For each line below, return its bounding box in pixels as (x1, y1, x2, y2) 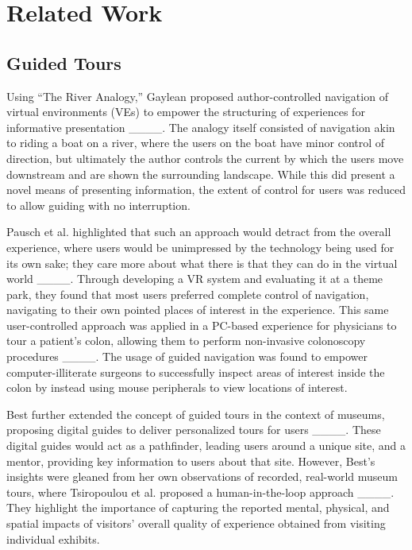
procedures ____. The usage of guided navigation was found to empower (6, 348, 368, 365)
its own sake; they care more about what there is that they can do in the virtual (6, 254, 398, 271)
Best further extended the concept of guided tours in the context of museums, (6, 405, 385, 422)
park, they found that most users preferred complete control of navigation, (6, 285, 369, 302)
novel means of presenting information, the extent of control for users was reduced (6, 181, 406, 198)
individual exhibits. (6, 530, 100, 547)
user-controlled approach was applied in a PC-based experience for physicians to (6, 316, 397, 333)
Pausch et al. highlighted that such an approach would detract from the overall (6, 223, 391, 240)
